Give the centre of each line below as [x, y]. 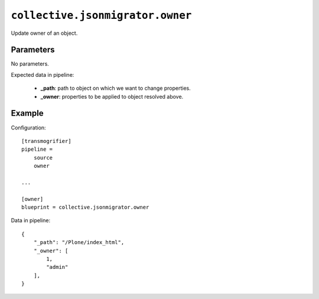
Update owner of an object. [44, 33]
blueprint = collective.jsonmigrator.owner [85, 207]
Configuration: [29, 128]
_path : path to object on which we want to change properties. [116, 88]
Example [27, 113]
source [43, 157]
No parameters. [30, 64]
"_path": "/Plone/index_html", [79, 243]
